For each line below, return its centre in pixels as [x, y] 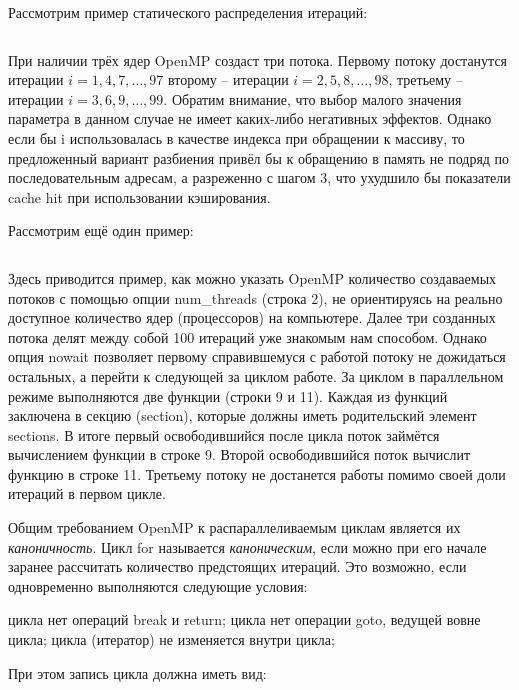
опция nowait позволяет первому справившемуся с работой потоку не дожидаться [257, 356]
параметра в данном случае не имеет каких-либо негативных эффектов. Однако [250, 118]
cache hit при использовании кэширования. [139, 196]
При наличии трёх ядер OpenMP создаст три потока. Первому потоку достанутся [258, 59]
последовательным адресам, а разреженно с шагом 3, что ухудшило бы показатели [259, 177]
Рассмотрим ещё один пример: [101, 230]
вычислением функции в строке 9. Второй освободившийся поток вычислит [239, 454]
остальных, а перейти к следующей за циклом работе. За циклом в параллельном [256, 375]
